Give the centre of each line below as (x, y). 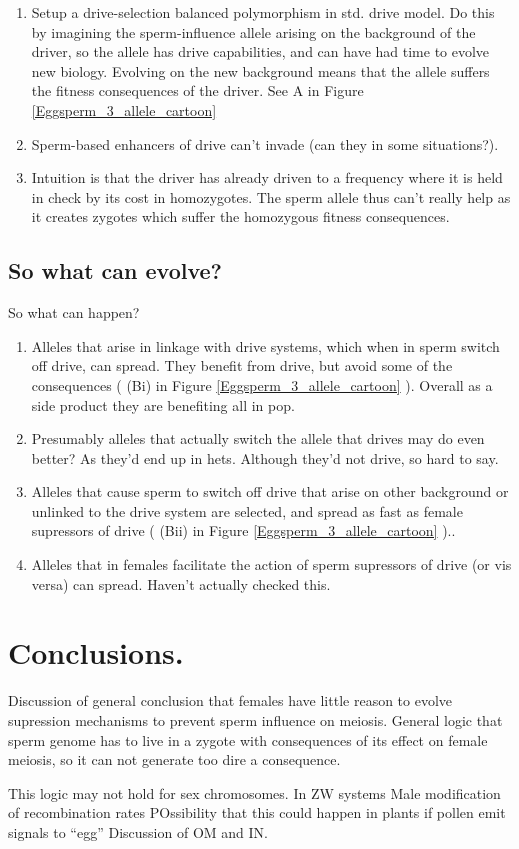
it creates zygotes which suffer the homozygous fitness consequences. (240, 216)
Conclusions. (96, 652)
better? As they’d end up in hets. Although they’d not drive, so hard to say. (265, 457)
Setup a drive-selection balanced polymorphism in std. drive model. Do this (263, 12)
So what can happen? (74, 312)
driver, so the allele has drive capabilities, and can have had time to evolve (260, 51)
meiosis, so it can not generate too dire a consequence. (174, 759)
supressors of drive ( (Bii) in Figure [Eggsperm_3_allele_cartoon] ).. (243, 530)
